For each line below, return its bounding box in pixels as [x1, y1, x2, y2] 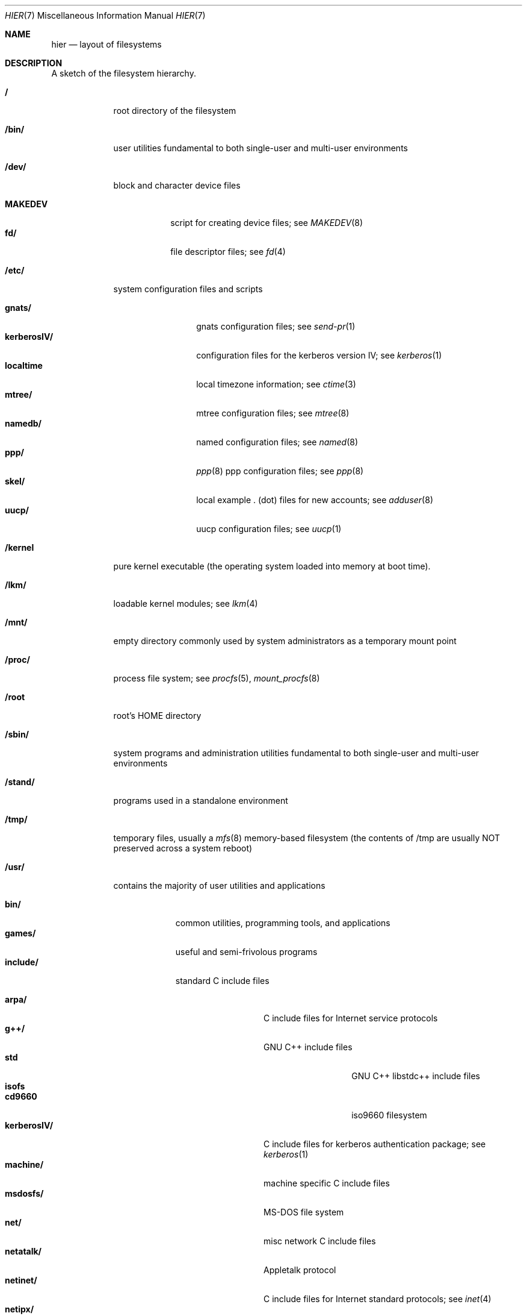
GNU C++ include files [263, 1042, 353, 1052]
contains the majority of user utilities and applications [113, 880, 325, 891]
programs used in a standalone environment [113, 795, 288, 806]
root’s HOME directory [113, 710, 202, 721]
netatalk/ [5, 1246, 42, 1256]
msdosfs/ [5, 1188, 44, 1198]
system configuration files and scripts [113, 284, 263, 294]
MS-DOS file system [263, 1207, 344, 1217]
